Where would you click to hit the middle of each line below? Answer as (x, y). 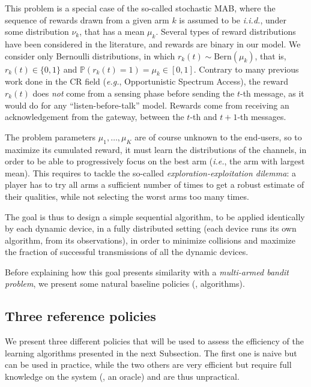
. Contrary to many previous (246, 69)
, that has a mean (112, 31)
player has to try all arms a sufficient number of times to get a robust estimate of (155, 184)
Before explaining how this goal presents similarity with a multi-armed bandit (147, 271)
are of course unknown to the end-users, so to (218, 136)
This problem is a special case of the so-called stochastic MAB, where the (140, 8)
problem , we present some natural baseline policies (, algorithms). (125, 283)
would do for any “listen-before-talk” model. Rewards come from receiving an (147, 105)
